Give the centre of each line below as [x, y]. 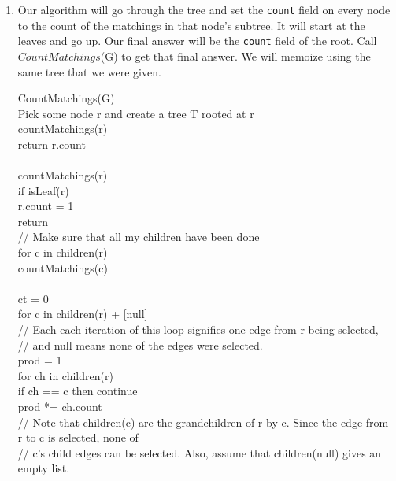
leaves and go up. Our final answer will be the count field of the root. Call [197, 41]
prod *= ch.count [60, 406]
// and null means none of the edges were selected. [140, 344]
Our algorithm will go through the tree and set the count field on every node [204, 9]
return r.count [52, 144]
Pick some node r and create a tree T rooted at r [136, 113]
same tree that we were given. [89, 71]
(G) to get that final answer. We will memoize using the [235, 55]
